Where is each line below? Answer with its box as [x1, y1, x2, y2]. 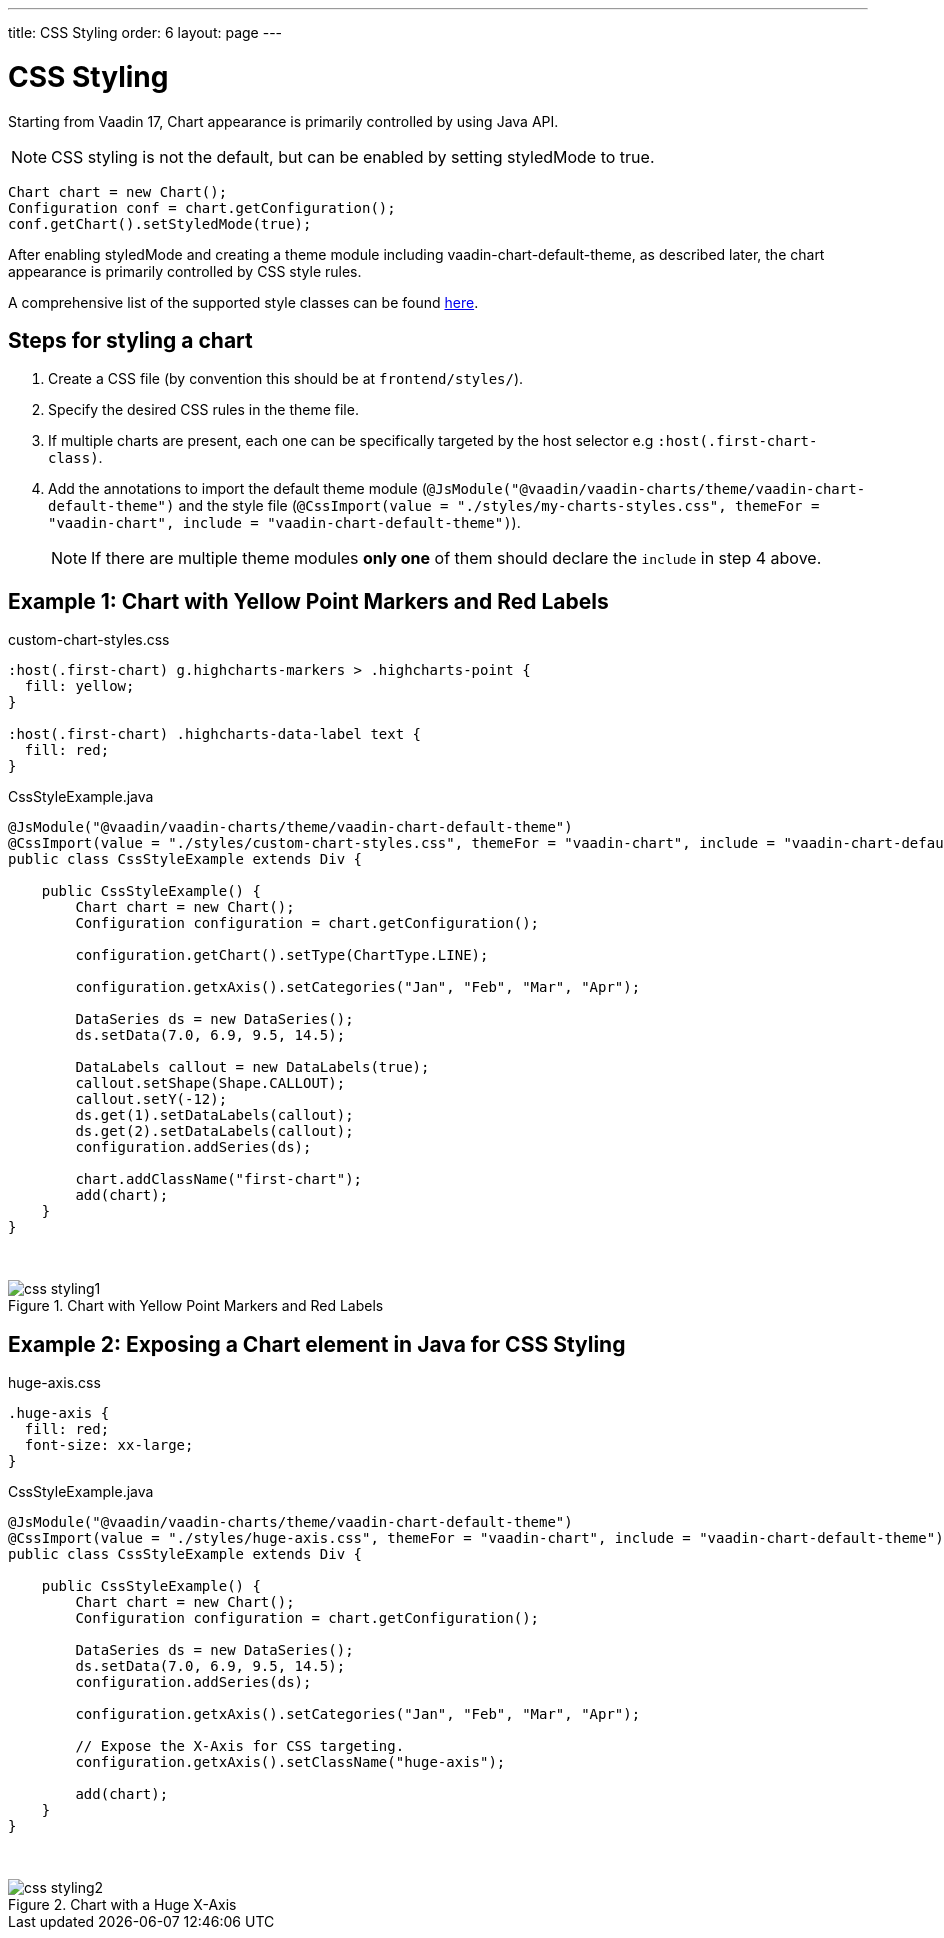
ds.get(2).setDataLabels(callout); [75, 1123, 354, 1140]
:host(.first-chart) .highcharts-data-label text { [8, 726, 422, 743]
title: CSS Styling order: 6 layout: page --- [8, 24, 283, 41]
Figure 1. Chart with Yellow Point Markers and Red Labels [8, 1297, 384, 1315]
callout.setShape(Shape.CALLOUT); [75, 1075, 346, 1092]
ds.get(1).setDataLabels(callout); [75, 1107, 354, 1124]
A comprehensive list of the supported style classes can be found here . [8, 293, 479, 311]
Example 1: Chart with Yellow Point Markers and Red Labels [8, 588, 609, 614]
